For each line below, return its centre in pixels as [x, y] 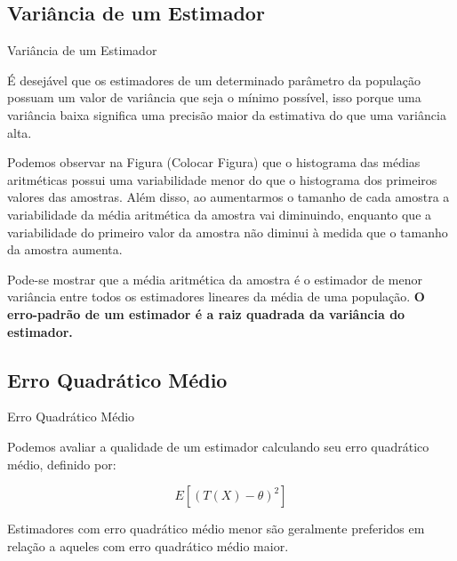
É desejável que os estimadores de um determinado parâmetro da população [214, 80]
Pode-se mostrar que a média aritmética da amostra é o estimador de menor [215, 279]
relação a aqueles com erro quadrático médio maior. [148, 545]
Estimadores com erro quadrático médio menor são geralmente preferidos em [216, 529]
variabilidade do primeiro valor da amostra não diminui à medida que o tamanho [228, 232]
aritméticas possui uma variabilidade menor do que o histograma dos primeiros [222, 179]
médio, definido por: [62, 464]
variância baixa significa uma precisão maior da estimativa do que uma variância [227, 114]
